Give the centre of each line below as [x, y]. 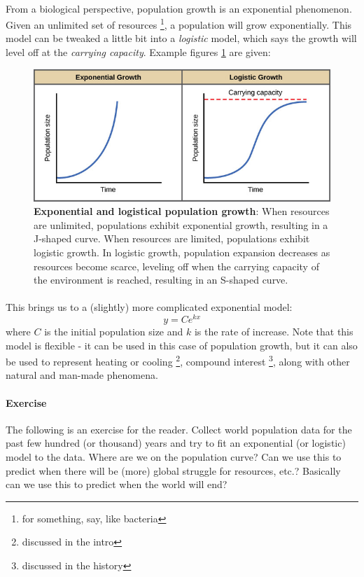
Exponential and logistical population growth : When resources [182, 211]
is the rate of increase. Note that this [274, 331]
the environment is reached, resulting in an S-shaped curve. [161, 280]
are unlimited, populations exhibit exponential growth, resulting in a [181, 224]
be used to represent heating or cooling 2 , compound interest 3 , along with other [178, 360]
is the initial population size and [114, 331]
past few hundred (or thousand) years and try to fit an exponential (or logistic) [176, 443]
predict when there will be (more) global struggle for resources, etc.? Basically [173, 470]
